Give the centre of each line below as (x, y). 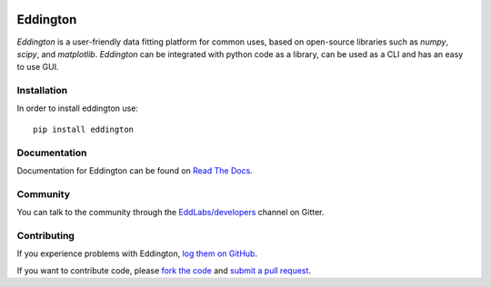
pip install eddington (84, 129)
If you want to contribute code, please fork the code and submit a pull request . (164, 270)
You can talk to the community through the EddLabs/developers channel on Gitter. (170, 213)
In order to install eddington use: (77, 108)
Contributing (45, 235)
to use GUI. (38, 67)
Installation (42, 91)
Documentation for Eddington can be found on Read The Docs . (135, 170)
